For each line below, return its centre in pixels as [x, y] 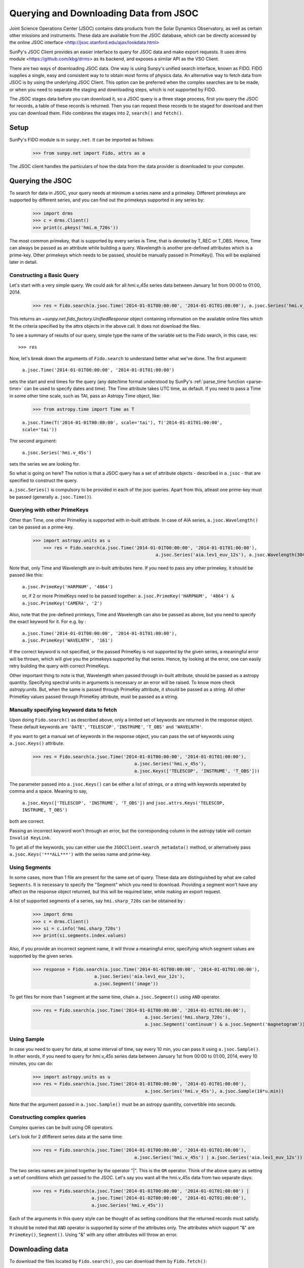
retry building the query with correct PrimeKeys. [60, 666]
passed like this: [26, 575]
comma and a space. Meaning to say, [48, 791]
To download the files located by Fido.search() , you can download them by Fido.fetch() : [108, 1261]
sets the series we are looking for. [45, 464]
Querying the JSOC [41, 181]
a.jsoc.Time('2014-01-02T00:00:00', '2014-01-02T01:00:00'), [169, 1198]
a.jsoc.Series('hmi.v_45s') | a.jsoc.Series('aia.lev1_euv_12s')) [218, 1157]
